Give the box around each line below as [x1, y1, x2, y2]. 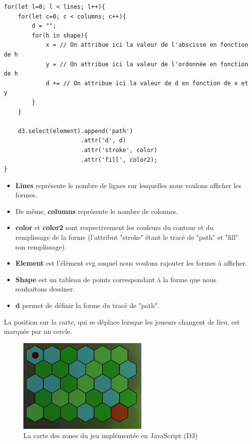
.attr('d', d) [80, 137, 126, 144]
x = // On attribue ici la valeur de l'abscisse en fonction [45, 41, 249, 49]
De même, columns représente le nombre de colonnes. [15, 206, 178, 216]
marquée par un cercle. [4, 326, 72, 336]
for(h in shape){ [32, 32, 88, 39]
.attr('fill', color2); [80, 156, 157, 163]
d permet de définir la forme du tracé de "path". [15, 300, 159, 310]
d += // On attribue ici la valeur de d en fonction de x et [45, 79, 249, 87]
